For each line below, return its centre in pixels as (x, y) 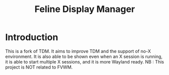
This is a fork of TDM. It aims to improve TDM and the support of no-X (78, 51)
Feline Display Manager (85, 9)
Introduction (32, 37)
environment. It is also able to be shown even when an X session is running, (84, 56)
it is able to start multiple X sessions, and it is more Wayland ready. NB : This (85, 61)
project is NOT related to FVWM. (39, 67)
